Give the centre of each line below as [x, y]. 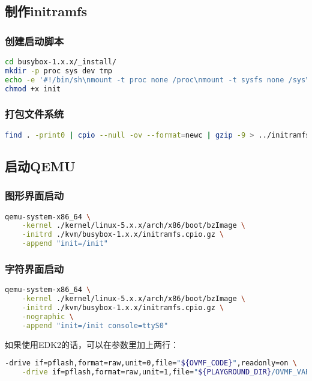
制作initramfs [46, 11]
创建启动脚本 [34, 41]
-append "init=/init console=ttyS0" [95, 325]
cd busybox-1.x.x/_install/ [61, 62]
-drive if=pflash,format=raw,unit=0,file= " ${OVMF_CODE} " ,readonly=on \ [151, 363]
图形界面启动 [34, 196]
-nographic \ [48, 316]
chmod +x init [33, 89]
